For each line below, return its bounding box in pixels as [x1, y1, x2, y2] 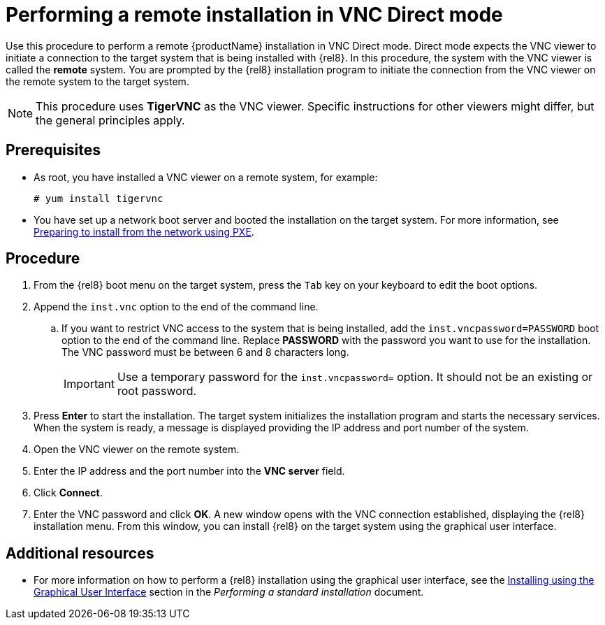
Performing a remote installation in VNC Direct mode [6, 3, 503, 27]
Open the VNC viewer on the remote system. [34, 443, 240, 456]
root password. [117, 384, 197, 398]
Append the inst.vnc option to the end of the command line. [34, 301, 319, 313]
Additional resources [6, 544, 154, 562]
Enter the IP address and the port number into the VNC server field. [34, 465, 345, 477]
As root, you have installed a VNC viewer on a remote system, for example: [34, 171, 378, 183]
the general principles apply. [36, 113, 185, 127]
